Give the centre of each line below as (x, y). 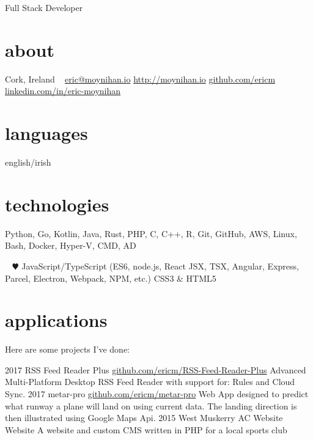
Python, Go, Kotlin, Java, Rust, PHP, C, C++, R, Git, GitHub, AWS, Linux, (151, 233)
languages (46, 133)
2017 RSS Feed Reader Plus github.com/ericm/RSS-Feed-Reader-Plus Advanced (156, 369)
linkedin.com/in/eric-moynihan (63, 91)
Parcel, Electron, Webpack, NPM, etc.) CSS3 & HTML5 (111, 278)
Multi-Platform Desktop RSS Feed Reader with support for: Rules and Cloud (150, 382)
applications (56, 320)
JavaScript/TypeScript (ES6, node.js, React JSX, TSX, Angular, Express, (160, 266)
